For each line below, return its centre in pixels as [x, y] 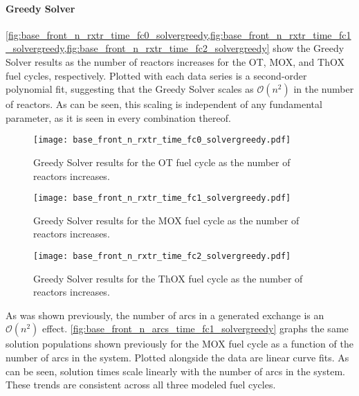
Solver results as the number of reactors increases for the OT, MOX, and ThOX [175, 61]
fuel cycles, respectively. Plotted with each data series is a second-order [156, 75]
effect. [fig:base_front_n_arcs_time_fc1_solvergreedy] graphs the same [195, 328]
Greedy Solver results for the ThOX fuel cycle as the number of [168, 278]
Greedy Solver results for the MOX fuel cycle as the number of [166, 220]
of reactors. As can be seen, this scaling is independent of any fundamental [164, 104]
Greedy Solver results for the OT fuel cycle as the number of [162, 162]
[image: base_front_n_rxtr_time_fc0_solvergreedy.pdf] [162, 140]
